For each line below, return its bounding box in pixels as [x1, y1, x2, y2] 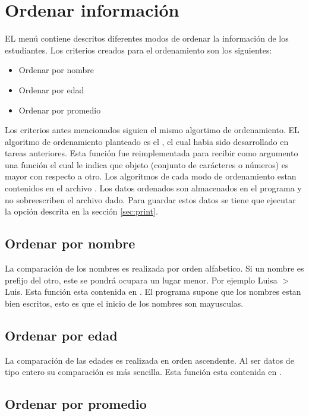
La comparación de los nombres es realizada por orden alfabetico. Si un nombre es [5, 262, 304, 275]
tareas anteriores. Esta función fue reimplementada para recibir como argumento [5, 147, 298, 159]
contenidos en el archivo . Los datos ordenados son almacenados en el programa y [5, 182, 302, 194]
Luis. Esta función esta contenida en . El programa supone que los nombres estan [5, 285, 301, 298]
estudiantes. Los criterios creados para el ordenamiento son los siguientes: [5, 43, 272, 56]
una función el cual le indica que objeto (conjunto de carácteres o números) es [5, 158, 289, 171]
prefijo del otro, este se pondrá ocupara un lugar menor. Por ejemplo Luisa [5, 273, 278, 286]
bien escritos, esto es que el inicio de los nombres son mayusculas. [5, 297, 244, 309]
